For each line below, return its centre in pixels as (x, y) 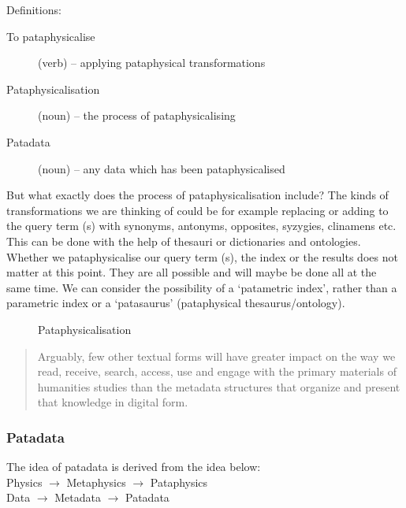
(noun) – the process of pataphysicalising (137, 115)
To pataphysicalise (51, 36)
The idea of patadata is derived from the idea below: (134, 467)
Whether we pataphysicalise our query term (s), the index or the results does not (202, 256)
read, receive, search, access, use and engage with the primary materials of (217, 371)
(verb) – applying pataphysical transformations (152, 63)
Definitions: (34, 9)
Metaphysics (96, 482)
